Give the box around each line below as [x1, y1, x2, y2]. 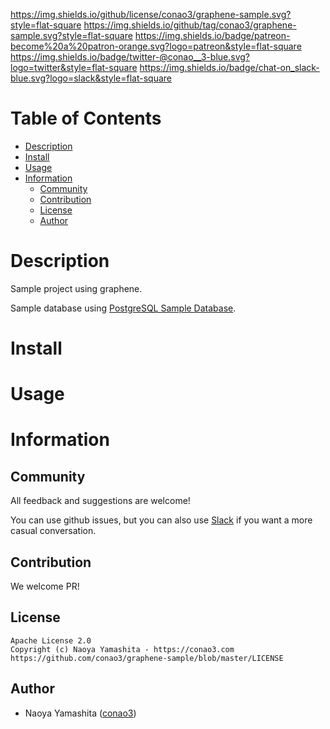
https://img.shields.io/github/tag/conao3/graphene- [83, 19, 297, 31]
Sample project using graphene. [10, 282, 143, 294]
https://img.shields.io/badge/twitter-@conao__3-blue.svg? [10, 51, 250, 63]
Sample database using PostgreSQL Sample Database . [10, 302, 237, 314]
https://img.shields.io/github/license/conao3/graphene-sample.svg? [10, 9, 292, 20]
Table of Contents [10, 107, 162, 130]
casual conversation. [10, 525, 97, 537]
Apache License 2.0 [10, 635, 92, 646]
